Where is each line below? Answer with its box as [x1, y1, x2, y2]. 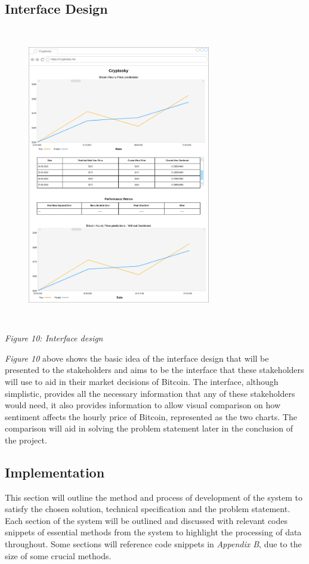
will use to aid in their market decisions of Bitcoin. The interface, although [5, 375, 279, 387]
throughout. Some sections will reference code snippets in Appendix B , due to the [5, 538, 302, 550]
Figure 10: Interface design [5, 332, 103, 344]
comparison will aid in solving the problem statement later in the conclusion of [5, 422, 293, 434]
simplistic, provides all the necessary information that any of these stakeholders [5, 387, 295, 399]
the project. [5, 433, 47, 446]
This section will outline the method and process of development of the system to [5, 491, 303, 503]
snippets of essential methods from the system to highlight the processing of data [5, 526, 302, 538]
